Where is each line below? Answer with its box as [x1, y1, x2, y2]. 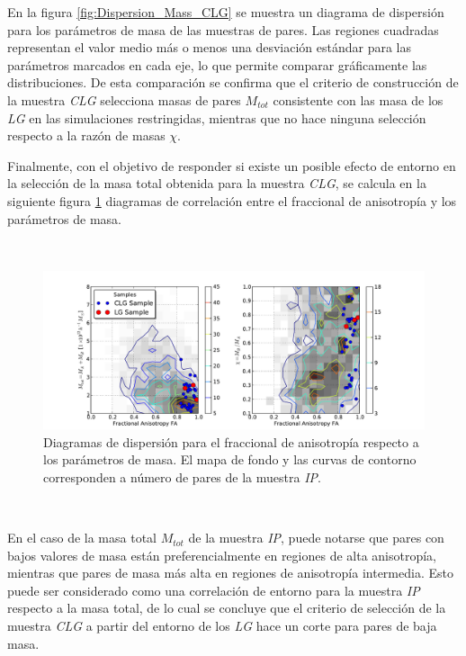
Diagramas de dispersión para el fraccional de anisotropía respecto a [43, 432, 419, 451]
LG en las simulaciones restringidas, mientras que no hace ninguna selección [7, 108, 426, 127]
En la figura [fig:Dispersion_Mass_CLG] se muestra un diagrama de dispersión [7, 3, 444, 21]
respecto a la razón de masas [7, 126, 166, 145]
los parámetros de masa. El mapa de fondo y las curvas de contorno [43, 450, 417, 469]
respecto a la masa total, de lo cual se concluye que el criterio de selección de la [7, 598, 446, 617]
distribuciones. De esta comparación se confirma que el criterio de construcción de [7, 73, 459, 92]
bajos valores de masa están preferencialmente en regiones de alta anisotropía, [7, 545, 437, 564]
